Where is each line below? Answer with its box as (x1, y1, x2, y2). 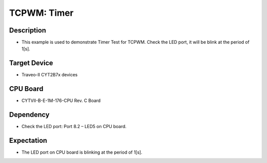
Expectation (9, 136, 47, 145)
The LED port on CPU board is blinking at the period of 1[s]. (21, 149, 143, 155)
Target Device (9, 59, 53, 67)
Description (9, 26, 46, 34)
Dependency (9, 111, 49, 119)
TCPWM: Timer (9, 7, 74, 18)
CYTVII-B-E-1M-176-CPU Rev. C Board (21, 98, 101, 103)
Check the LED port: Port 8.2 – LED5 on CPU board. (21, 124, 127, 130)
